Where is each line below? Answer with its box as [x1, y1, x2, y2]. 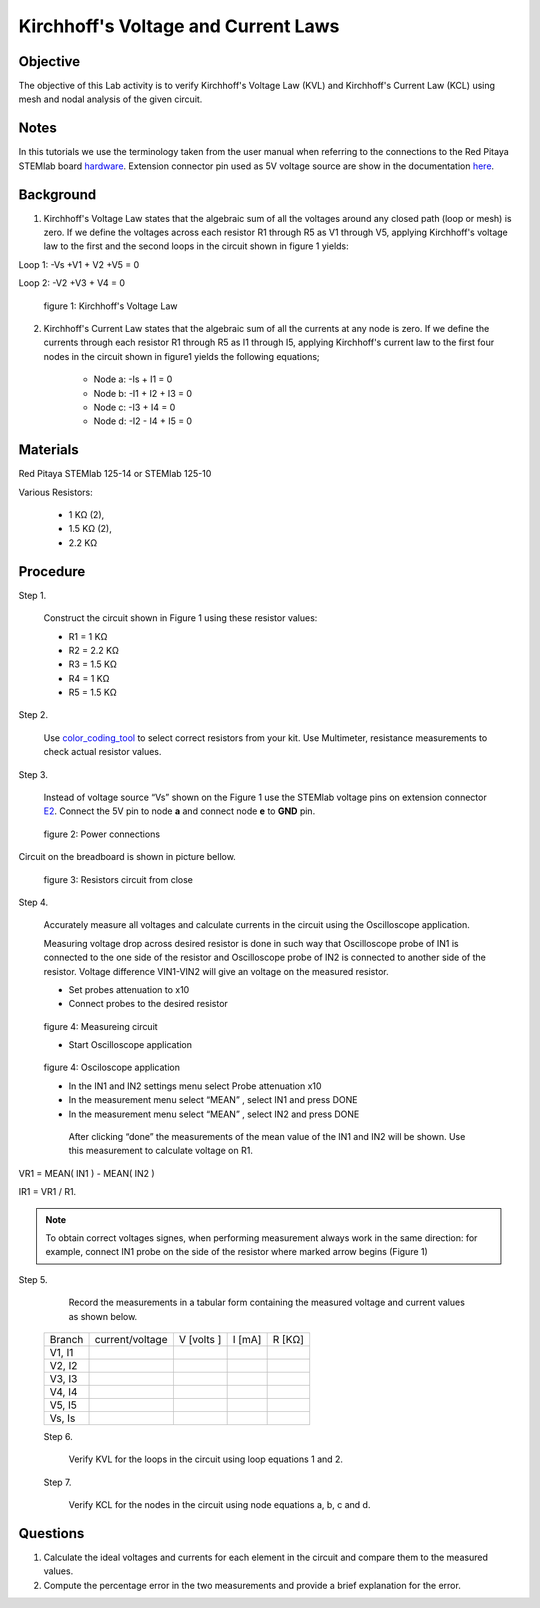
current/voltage [94, 1332, 168, 1346]
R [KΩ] [272, 1332, 305, 1346]
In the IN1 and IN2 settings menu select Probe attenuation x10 [68, 1080, 322, 1092]
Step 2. [18, 709, 49, 721]
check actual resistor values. [43, 746, 162, 758]
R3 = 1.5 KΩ [68, 658, 117, 670]
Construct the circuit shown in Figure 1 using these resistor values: [43, 612, 318, 624]
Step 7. [43, 1476, 72, 1488]
